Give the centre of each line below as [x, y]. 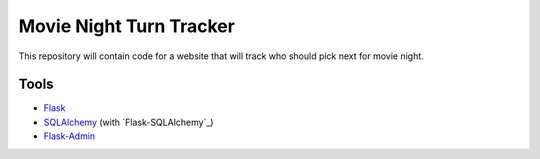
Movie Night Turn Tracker [126, 26]
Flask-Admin [69, 136]
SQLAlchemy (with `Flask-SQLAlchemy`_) [128, 122]
